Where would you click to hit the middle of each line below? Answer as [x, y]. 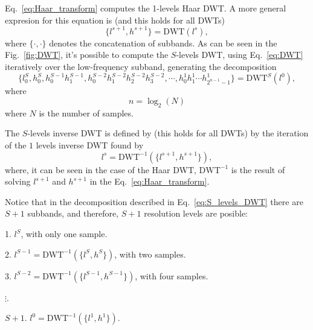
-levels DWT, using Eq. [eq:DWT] [240, 55]
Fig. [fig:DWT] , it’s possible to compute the [87, 55]
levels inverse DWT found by [90, 145]
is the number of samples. [86, 113]
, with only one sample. [64, 234]
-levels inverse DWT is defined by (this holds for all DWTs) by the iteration [168, 133]
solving [18, 181]
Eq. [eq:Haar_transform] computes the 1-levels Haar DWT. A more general [146, 8]
